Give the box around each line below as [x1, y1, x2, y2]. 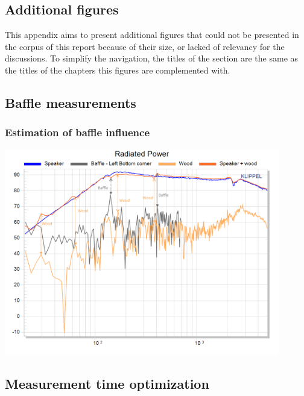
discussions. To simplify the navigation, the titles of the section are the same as [5, 52, 299, 64]
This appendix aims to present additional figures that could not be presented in [5, 28, 299, 41]
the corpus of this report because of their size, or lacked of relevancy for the [5, 40, 285, 52]
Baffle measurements [5, 93, 136, 112]
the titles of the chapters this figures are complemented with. [5, 63, 230, 76]
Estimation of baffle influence [5, 125, 150, 140]
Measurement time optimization [5, 374, 209, 392]
